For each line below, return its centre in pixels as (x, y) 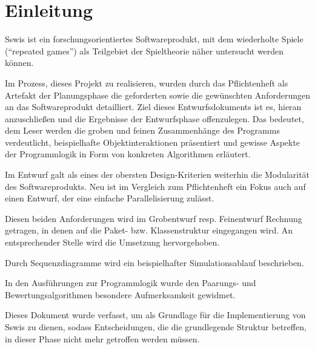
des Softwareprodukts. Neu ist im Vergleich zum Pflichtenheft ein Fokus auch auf (155, 186)
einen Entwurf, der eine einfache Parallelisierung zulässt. (110, 198)
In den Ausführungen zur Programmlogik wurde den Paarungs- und (131, 283)
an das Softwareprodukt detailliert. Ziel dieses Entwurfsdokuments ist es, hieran (153, 107)
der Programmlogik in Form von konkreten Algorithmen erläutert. (128, 154)
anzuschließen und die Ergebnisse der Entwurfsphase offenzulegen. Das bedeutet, (154, 118)
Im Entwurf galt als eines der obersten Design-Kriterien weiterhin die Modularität (157, 174)
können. (19, 63)
